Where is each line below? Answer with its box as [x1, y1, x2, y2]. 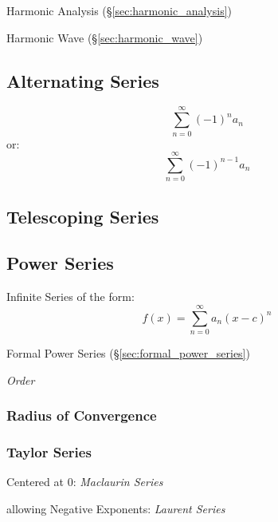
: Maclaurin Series [72, 473, 163, 490]
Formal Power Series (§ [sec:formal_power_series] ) [6, 344, 250, 361]
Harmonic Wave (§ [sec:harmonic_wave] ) [6, 29, 203, 45]
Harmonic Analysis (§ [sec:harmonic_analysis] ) [6, 2, 232, 18]
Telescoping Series [6, 204, 159, 228]
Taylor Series [6, 441, 92, 461]
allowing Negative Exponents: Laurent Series [6, 500, 225, 516]
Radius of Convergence [6, 405, 157, 425]
